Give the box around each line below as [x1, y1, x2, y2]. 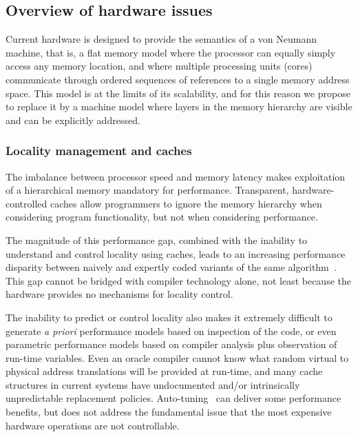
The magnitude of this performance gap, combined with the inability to [6, 232, 308, 247]
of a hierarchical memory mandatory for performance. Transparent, [6, 183, 289, 197]
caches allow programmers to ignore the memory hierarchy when [50, 196, 322, 210]
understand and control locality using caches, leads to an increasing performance [6, 246, 346, 261]
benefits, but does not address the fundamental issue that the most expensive [6, 405, 332, 419]
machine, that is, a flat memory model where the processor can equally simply [6, 45, 336, 59]
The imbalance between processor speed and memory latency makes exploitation [6, 169, 346, 183]
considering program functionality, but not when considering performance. [6, 210, 318, 224]
